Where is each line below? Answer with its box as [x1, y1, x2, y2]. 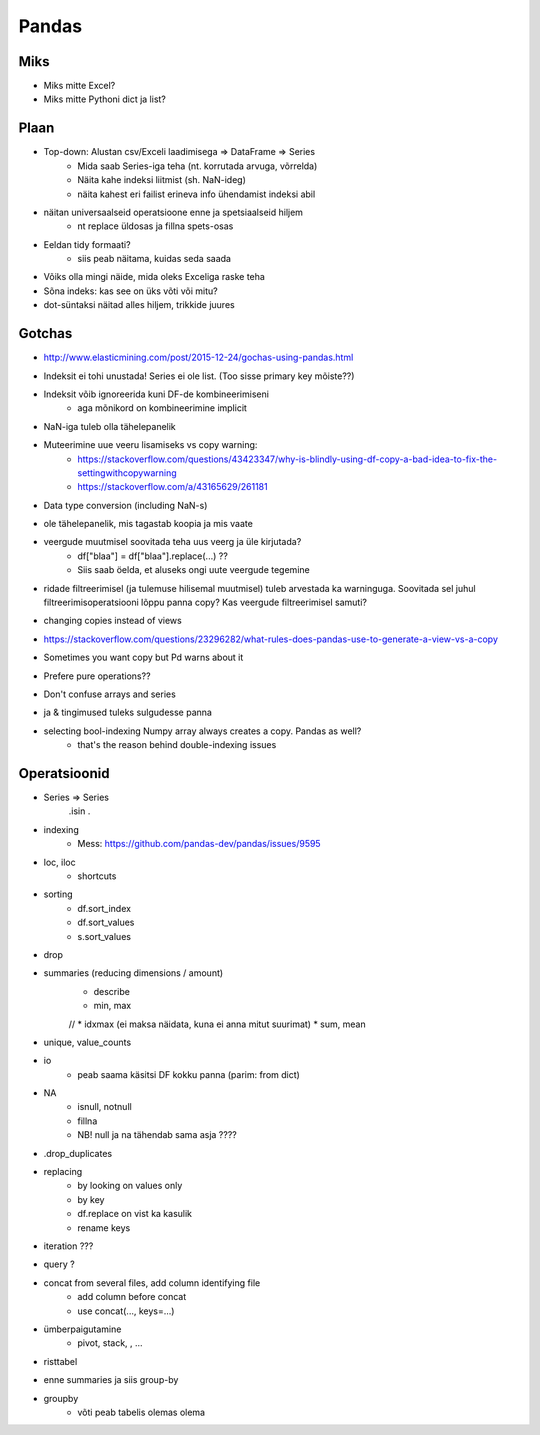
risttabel [43, 1355, 78, 1367]
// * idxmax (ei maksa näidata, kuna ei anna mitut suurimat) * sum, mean [68, 1018, 366, 1030]
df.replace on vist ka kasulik [77, 1208, 193, 1220]
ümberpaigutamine [43, 1323, 122, 1335]
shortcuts [77, 870, 117, 882]
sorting [43, 888, 74, 900]
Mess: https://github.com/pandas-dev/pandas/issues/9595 [77, 838, 321, 850]
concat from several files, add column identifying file [43, 1276, 261, 1289]
